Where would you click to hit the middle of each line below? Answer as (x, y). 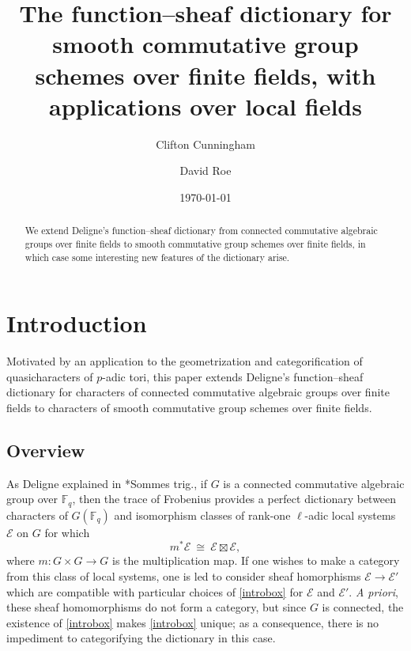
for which (67, 532)
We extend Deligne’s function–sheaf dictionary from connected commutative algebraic (201, 231)
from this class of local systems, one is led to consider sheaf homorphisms (184, 576)
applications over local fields (205, 106)
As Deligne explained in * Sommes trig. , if (107, 483)
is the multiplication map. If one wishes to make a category (256, 560)
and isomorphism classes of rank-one (202, 515)
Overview (46, 450)
